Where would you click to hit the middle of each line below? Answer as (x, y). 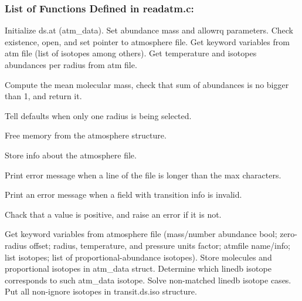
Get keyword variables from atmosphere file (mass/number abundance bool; (141, 234)
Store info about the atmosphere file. (71, 155)
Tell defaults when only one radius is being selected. (98, 115)
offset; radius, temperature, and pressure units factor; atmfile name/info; (160, 245)
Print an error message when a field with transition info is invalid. (123, 195)
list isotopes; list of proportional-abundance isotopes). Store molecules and (138, 257)
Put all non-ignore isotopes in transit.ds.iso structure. (101, 291)
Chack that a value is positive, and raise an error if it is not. (113, 214)
